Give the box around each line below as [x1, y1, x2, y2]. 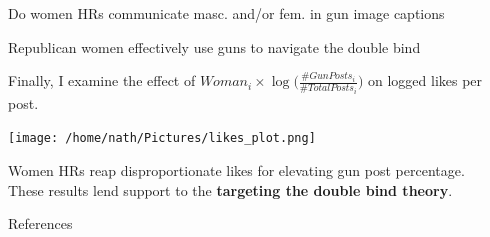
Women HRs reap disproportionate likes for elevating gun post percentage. [8, 159, 465, 180]
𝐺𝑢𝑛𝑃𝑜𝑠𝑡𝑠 [309, 71, 353, 82]
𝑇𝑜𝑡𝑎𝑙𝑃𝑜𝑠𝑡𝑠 [308, 83, 354, 94]
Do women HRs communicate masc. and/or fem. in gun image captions [8, 3, 445, 23]
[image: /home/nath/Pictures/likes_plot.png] [8, 131, 316, 146]
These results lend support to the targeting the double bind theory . [8, 179, 453, 200]
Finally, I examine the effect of [8, 70, 196, 91]
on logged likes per [368, 70, 483, 91]
